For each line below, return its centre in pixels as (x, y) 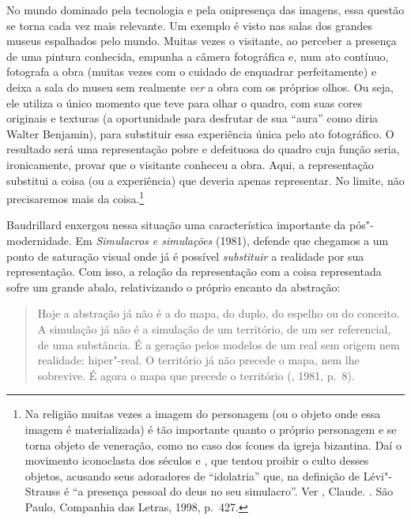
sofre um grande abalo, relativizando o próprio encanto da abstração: (173, 286)
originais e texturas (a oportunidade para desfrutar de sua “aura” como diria (192, 118)
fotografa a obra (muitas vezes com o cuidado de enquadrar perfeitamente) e (192, 72)
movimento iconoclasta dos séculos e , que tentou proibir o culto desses (197, 460)
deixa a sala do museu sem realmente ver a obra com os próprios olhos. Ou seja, (200, 87)
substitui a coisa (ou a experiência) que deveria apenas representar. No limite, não (205, 180)
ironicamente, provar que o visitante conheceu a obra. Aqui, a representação (190, 164)
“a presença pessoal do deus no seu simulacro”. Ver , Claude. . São (233, 491)
